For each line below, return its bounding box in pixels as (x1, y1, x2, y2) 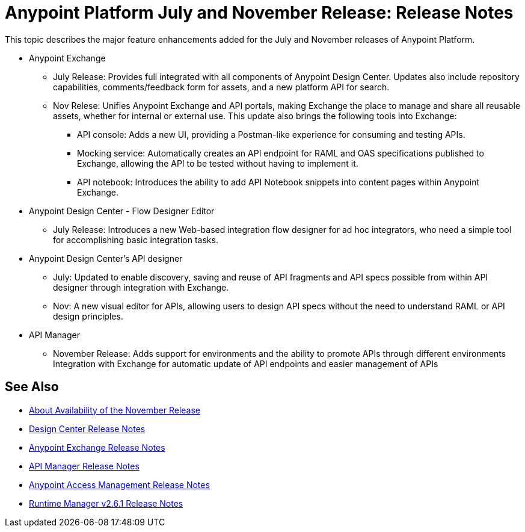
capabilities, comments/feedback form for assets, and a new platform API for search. (53, 81, 390, 92)
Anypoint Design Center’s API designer (29, 253, 183, 264)
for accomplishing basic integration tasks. (53, 234, 218, 245)
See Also (5, 379, 59, 395)
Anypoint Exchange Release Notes (29, 442, 165, 453)
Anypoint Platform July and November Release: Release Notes (5, 2, 514, 23)
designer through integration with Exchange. (53, 282, 229, 292)
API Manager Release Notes (29, 460, 140, 471)
